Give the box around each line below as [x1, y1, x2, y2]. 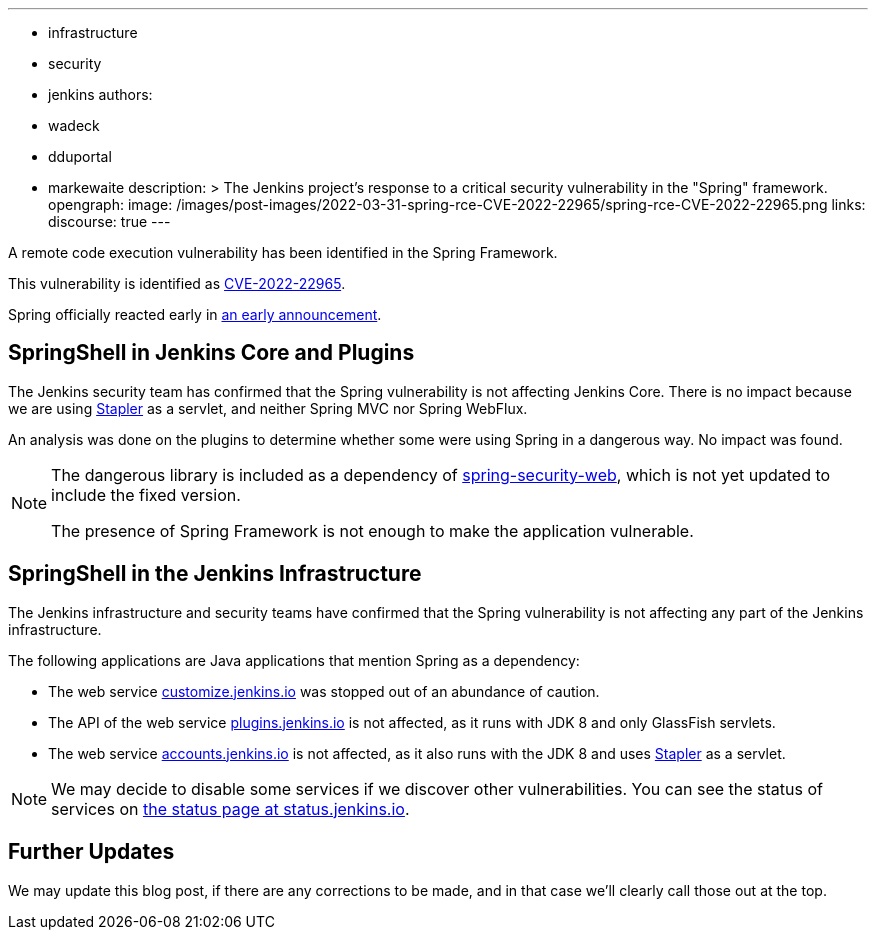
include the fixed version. [51, 484, 241, 505]
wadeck [48, 117, 100, 134]
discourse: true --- [48, 213, 171, 230]
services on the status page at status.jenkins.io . [51, 798, 410, 819]
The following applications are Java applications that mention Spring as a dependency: [8, 651, 580, 669]
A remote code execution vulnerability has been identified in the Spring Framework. [8, 244, 558, 261]
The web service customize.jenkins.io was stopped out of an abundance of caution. [48, 682, 600, 700]
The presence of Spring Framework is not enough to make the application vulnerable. [51, 520, 694, 541]
